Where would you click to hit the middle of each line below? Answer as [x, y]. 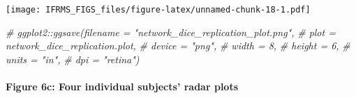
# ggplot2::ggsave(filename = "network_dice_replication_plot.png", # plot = [171, 32]
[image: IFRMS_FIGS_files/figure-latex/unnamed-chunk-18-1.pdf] [158, 10]
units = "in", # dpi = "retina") [73, 59]
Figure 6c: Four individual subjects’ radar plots [122, 87]
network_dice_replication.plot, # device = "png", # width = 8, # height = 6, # [178, 46]
